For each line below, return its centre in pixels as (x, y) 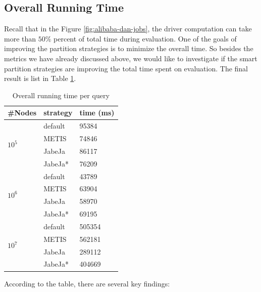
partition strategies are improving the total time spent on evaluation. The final (126, 68)
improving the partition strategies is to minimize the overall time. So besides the (129, 48)
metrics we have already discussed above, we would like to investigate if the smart (131, 58)
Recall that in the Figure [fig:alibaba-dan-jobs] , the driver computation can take (128, 29)
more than (20, 38)
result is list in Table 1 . (40, 78)
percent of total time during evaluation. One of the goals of (145, 38)
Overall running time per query (61, 95)
